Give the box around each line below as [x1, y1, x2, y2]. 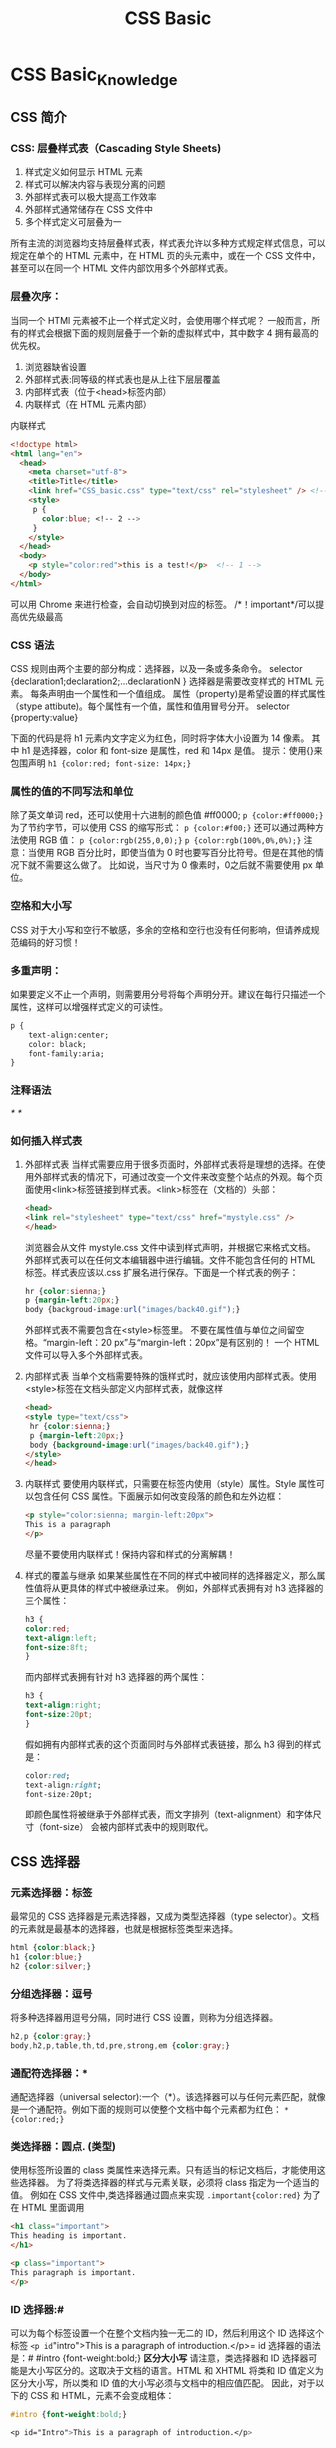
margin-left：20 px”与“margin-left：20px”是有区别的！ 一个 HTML [46, 1337, 320, 1349]
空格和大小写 [10, 899, 73, 913]
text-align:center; [28, 1030, 110, 1040]
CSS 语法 [10, 638, 55, 652]
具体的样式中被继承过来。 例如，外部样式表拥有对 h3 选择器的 [68, 1582, 324, 1594]
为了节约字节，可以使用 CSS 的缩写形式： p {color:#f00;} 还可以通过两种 [10, 822, 316, 834]
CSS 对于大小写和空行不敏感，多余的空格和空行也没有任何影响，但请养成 [10, 923, 312, 936]
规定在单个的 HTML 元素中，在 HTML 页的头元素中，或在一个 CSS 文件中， [10, 250, 321, 262]
